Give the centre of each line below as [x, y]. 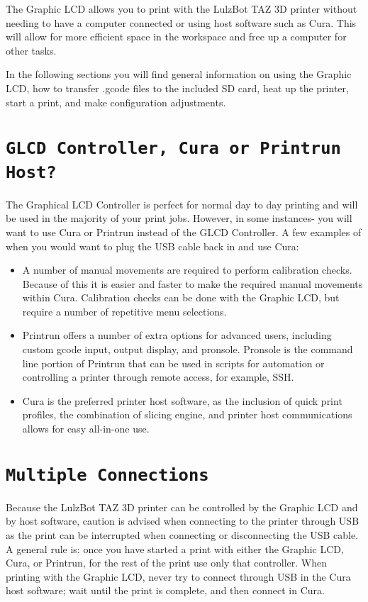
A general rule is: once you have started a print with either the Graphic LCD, [175, 548]
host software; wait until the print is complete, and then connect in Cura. [165, 590]
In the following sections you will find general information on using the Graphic [179, 74]
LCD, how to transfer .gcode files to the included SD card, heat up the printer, [177, 88]
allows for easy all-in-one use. [86, 429]
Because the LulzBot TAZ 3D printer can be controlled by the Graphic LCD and [182, 507]
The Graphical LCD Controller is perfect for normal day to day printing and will [182, 204]
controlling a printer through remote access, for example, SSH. [158, 377]
